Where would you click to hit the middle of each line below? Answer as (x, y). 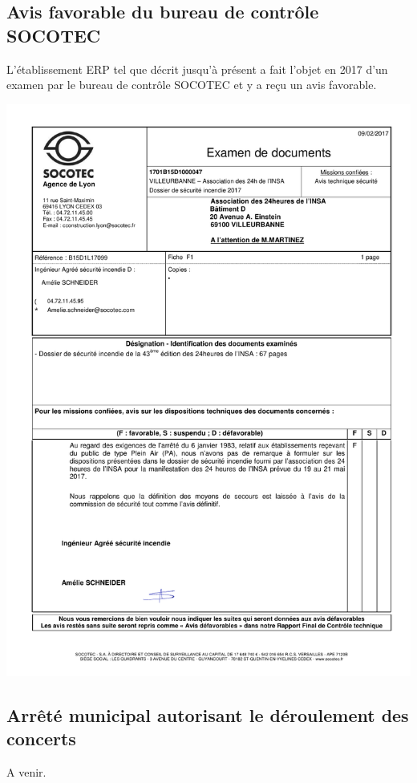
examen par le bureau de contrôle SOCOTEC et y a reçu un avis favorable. (192, 85)
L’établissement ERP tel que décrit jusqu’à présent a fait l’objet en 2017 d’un (197, 69)
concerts (41, 738)
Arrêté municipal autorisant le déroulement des (208, 714)
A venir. (26, 771)
